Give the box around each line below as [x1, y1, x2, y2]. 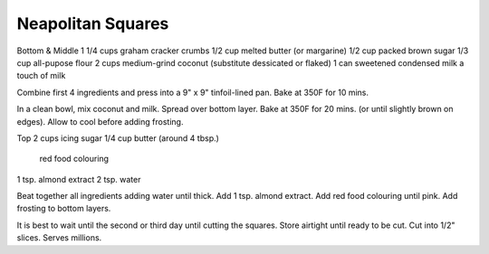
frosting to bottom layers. [16, 203, 111, 214]
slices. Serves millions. [16, 232, 102, 243]
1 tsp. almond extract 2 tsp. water [16, 174, 141, 184]
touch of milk [16, 71, 66, 81]
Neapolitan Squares [16, 14, 169, 33]
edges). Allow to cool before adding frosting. [16, 116, 184, 127]
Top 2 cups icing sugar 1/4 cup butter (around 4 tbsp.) [16, 132, 219, 144]
